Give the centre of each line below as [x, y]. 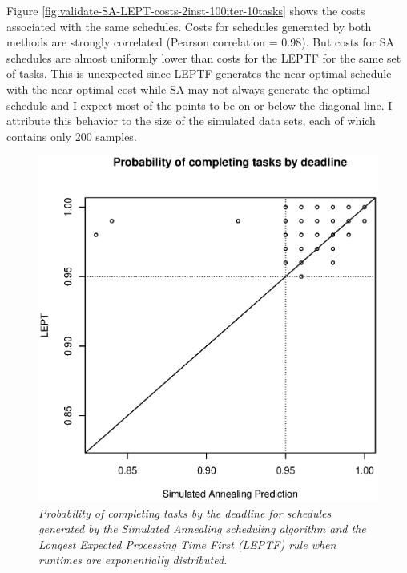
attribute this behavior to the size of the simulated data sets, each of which [191, 121]
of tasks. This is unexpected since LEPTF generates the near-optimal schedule [199, 73]
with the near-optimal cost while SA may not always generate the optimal [188, 89]
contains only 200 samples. [72, 136]
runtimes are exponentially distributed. [133, 560]
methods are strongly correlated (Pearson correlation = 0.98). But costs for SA [201, 42]
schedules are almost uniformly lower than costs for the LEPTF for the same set [204, 57]
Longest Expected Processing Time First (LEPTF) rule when [187, 544]
